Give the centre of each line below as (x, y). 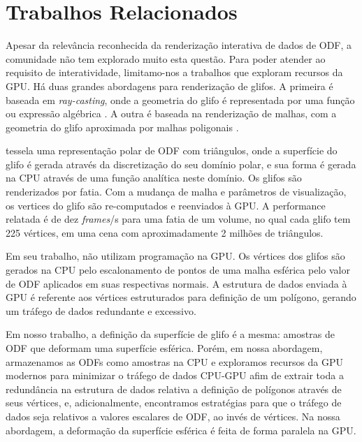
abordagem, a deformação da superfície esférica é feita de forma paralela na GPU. (181, 430)
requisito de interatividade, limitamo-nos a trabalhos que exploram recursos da (174, 72)
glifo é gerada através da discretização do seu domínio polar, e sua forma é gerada (181, 164)
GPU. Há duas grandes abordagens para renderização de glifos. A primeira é (169, 86)
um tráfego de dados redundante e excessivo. (101, 310)
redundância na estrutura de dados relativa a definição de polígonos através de (174, 389)
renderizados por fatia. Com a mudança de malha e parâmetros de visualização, (176, 192)
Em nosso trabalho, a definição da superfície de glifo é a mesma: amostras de (170, 334)
